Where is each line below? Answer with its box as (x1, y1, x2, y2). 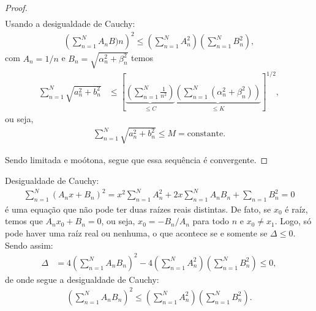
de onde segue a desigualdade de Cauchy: (5, 273, 159, 285)
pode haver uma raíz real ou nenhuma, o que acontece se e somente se (5, 227, 268, 240)
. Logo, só (274, 214, 312, 227)
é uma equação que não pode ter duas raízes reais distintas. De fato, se (5, 202, 271, 215)
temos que (5, 214, 43, 227)
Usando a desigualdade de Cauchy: (5, 17, 135, 30)
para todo (192, 214, 230, 227)
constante (187, 130, 224, 139)
